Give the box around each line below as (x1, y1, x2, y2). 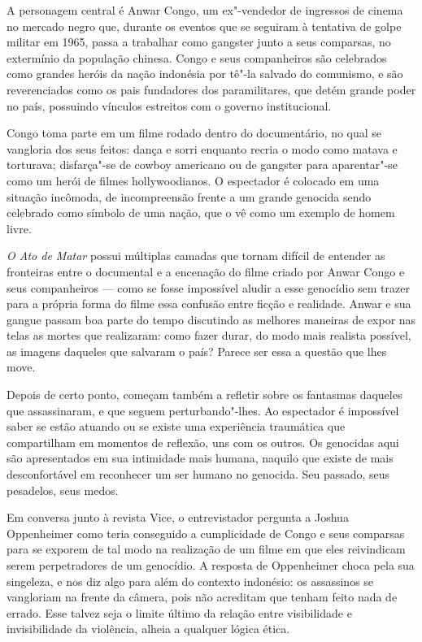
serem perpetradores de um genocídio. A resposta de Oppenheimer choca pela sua (7, 557, 415, 573)
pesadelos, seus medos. (7, 481, 119, 498)
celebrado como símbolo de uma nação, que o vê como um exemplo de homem (7, 204, 395, 221)
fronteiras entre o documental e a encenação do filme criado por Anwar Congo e (7, 262, 405, 280)
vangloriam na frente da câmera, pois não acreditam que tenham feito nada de (7, 588, 398, 605)
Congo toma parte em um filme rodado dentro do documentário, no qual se (7, 124, 382, 141)
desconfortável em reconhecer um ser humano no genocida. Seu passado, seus (7, 466, 390, 483)
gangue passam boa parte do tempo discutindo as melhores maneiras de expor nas (7, 310, 416, 328)
